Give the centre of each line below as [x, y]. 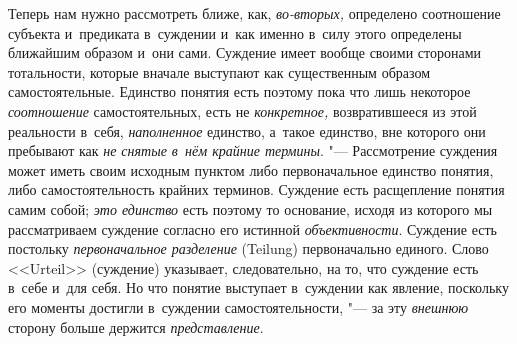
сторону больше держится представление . [136, 326]
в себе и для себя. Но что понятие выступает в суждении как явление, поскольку [258, 287]
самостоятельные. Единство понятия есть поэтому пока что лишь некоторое [239, 91]
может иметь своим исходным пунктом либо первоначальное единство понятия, [251, 169]
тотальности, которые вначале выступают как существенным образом [219, 71]
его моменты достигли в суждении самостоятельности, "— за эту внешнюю [238, 306]
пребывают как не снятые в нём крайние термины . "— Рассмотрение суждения [253, 150]
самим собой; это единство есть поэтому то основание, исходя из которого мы [250, 208]
